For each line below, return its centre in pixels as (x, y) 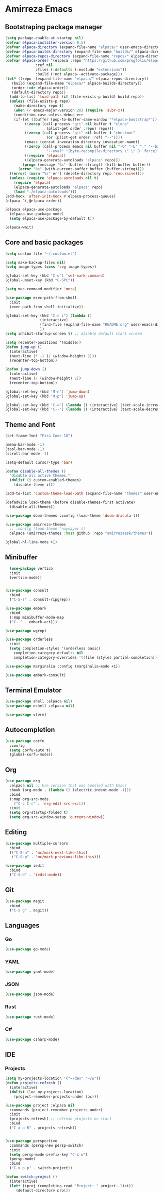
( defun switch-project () (31, 1177)
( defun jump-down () (26, 369)
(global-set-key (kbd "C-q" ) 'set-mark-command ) (55, 276)
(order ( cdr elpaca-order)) (40, 88)
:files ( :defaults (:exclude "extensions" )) (81, 70)
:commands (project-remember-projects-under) (56, 1110)
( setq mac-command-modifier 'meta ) (41, 289)
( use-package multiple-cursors (37, 843)
